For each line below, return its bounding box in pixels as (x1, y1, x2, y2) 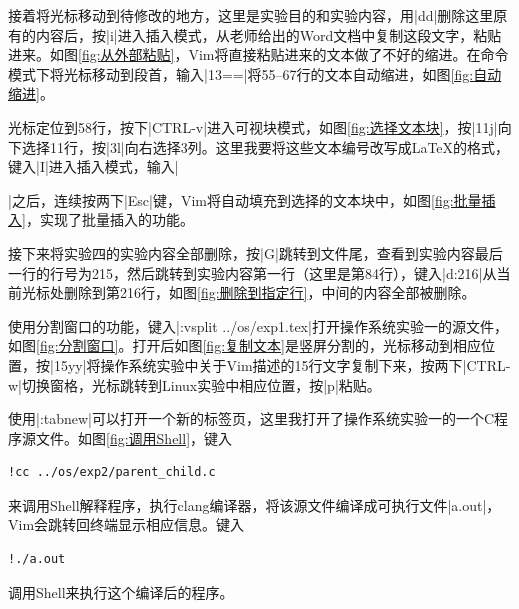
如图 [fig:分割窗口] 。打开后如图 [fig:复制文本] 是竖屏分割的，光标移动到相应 (8, 335, 481, 356)
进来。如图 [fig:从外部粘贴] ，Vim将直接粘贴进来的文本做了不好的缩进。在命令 (8, 44, 509, 65)
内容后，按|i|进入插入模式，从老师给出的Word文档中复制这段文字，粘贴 (35, 24, 502, 45)
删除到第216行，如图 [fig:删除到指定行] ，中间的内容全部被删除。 (63, 282, 476, 303)
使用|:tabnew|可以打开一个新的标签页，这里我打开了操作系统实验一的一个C (8, 408, 495, 429)
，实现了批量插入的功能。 (25, 209, 194, 230)
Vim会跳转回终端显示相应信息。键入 (8, 514, 245, 535)
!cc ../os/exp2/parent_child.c (8, 465, 216, 480)
